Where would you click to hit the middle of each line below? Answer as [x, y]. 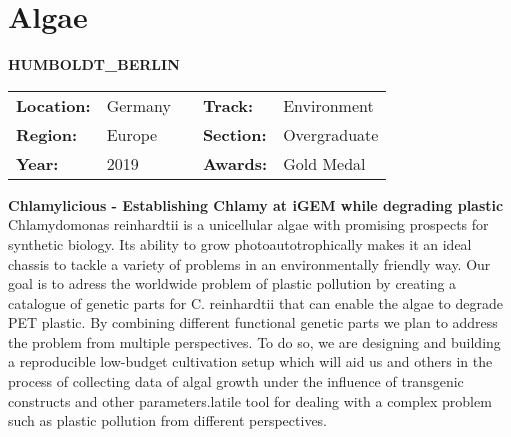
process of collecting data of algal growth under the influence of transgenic [236, 381]
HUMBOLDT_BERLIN [94, 64]
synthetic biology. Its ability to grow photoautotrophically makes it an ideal [240, 243]
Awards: [235, 163]
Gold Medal [324, 163]
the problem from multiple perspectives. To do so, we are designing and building [254, 341]
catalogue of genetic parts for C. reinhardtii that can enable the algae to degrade [255, 302]
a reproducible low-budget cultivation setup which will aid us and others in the [250, 361]
